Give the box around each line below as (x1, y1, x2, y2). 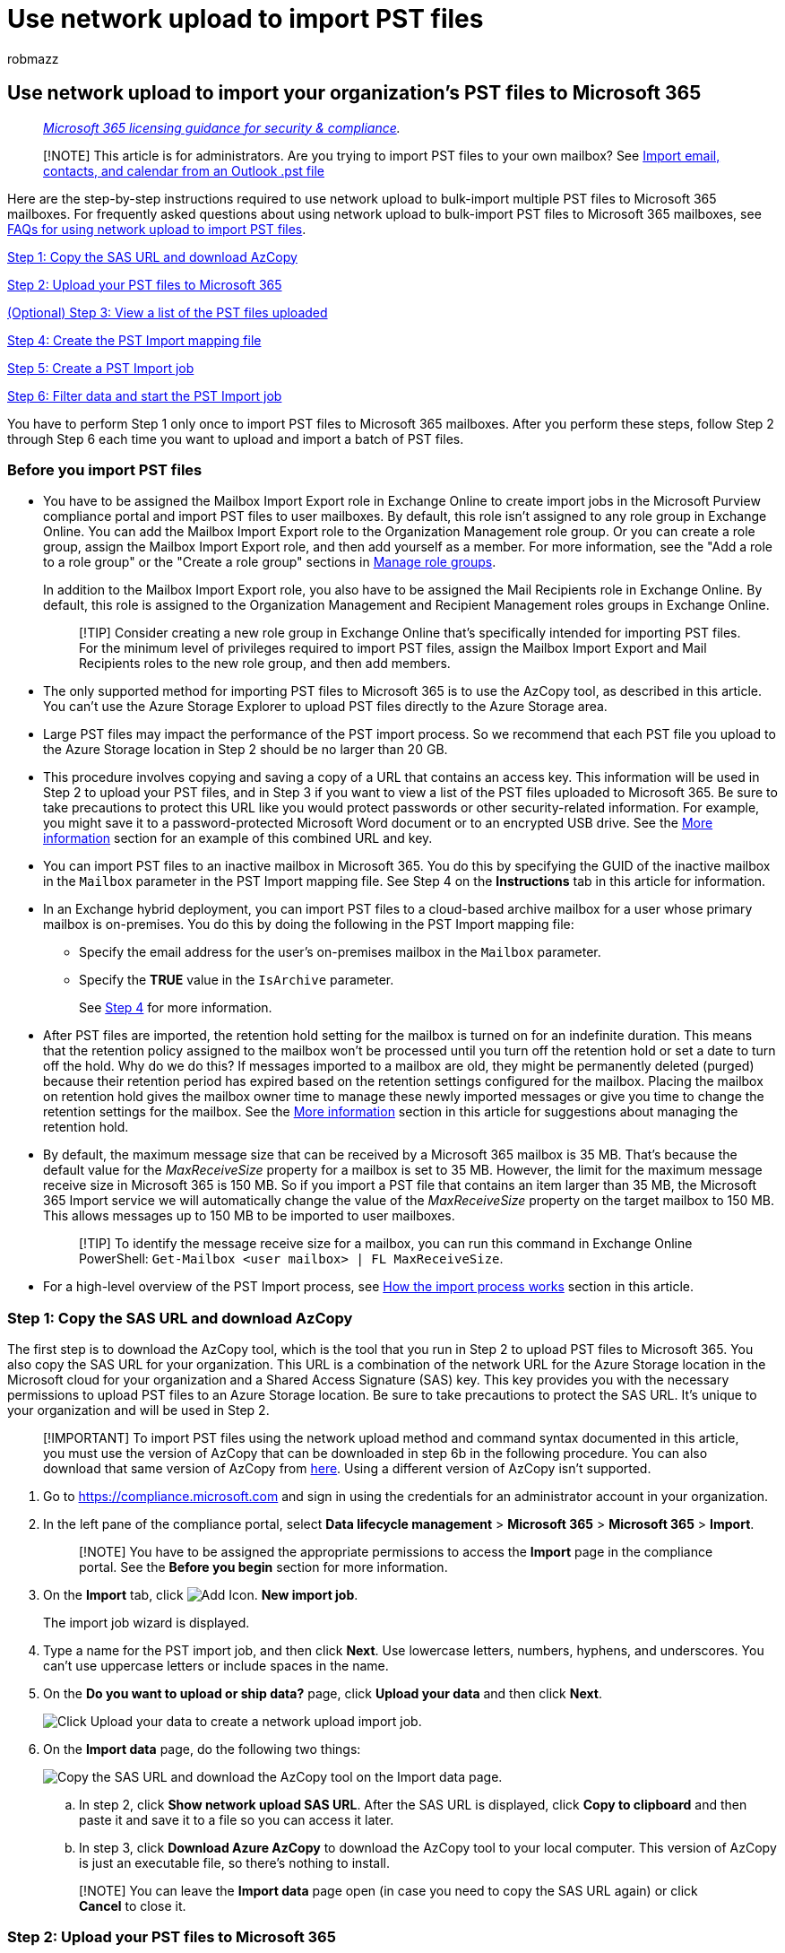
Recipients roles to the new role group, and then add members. (79, 655, 451, 672)
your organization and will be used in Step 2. (7, 1402, 270, 1419)
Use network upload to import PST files (7, 4, 484, 34)
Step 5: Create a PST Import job (7, 360, 194, 376)
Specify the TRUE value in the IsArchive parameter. (79, 972, 394, 988)
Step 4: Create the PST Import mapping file (7, 332, 262, 348)
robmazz (7, 50, 59, 66)
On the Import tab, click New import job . (43, 1587, 358, 1603)
